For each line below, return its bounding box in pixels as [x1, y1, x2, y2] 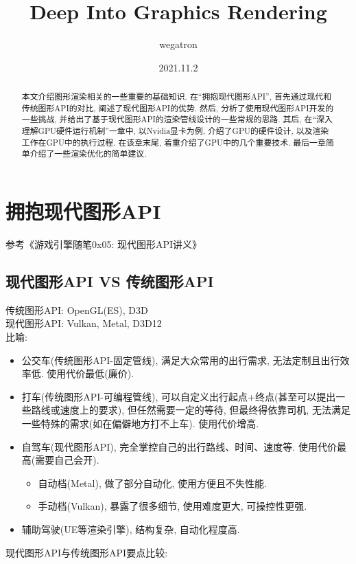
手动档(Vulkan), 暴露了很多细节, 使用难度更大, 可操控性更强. [38, 499, 307, 513]
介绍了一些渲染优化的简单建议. [29, 148, 147, 159]
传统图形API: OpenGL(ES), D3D [5, 302, 148, 317]
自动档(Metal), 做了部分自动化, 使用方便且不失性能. [38, 475, 267, 490]
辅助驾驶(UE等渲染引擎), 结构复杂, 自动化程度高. [21, 521, 240, 536]
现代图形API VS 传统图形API [5, 270, 214, 291]
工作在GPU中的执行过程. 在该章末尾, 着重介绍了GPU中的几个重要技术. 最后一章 [21, 136, 326, 148]
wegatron [159, 37, 198, 52]
